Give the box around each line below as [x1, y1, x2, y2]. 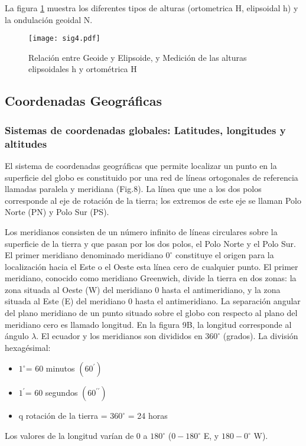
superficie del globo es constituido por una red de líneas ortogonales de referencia [5, 171, 298, 183]
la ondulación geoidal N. [5, 13, 93, 25]
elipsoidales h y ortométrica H [28, 63, 137, 75]
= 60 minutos [25, 362, 75, 375]
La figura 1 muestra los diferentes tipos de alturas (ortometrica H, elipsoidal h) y [5, 2, 298, 14]
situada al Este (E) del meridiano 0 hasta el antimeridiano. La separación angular [5, 295, 301, 307]
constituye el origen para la [175, 249, 274, 261]
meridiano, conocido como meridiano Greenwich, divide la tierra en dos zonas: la [5, 272, 297, 284]
